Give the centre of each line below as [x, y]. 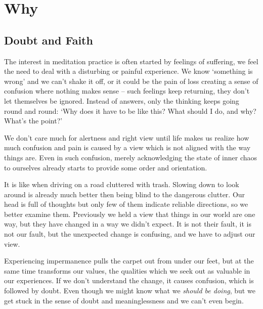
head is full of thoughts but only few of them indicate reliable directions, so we [126, 204]
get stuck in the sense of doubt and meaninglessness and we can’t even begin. [124, 300]
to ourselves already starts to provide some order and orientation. [106, 167]
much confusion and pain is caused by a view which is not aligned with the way [127, 147]
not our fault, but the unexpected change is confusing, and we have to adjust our [130, 234]
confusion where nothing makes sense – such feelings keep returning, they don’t [127, 91]
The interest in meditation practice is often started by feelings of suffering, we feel [131, 61]
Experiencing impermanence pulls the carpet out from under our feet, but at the [129, 261]
